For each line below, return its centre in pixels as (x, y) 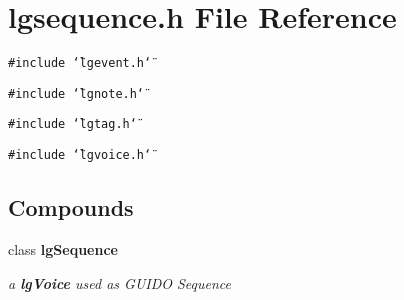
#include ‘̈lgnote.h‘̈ (76, 93)
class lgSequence (63, 248)
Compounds (71, 207)
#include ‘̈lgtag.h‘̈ (72, 124)
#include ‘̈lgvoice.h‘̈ (80, 155)
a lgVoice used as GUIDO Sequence (120, 282)
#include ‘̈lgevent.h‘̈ (80, 63)
